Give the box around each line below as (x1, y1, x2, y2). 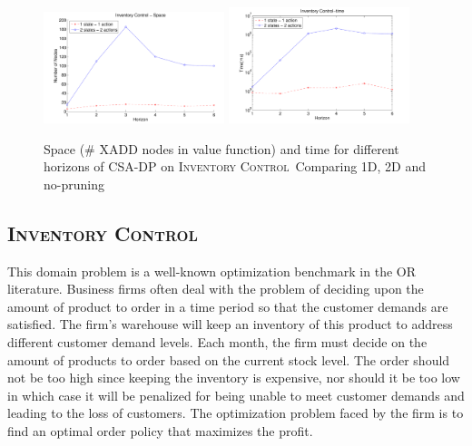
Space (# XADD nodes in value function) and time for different (44, 139, 399, 158)
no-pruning (44, 174, 104, 193)
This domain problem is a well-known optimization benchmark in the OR (7, 261, 416, 280)
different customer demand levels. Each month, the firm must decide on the (7, 332, 428, 351)
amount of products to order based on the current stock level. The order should (7, 350, 450, 369)
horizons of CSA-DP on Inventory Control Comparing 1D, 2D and (44, 157, 427, 176)
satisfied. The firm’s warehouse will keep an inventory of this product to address (7, 315, 453, 334)
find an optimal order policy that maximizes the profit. (7, 421, 313, 440)
